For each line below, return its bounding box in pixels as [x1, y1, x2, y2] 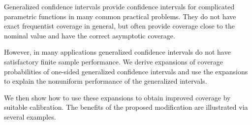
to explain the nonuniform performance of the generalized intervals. [4, 76, 207, 86]
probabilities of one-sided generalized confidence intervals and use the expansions [4, 66, 248, 76]
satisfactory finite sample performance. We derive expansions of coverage [4, 56, 223, 66]
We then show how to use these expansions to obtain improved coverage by [4, 92, 231, 102]
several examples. [4, 111, 56, 122]
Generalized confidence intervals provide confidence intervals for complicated [4, 1, 235, 11]
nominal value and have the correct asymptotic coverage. [4, 30, 175, 40]
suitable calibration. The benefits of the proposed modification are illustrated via [4, 102, 248, 112]
